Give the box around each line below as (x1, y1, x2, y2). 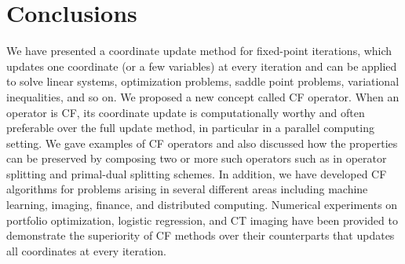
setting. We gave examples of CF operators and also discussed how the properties (6, 134, 398, 151)
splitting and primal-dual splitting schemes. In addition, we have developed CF (6, 165, 387, 181)
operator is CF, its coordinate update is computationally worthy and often (6, 104, 365, 120)
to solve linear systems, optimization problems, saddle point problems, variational (6, 73, 400, 90)
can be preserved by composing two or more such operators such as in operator (6, 150, 387, 167)
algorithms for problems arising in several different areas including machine (6, 181, 368, 197)
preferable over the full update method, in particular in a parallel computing (6, 119, 374, 136)
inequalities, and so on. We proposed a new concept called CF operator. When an (6, 88, 400, 104)
